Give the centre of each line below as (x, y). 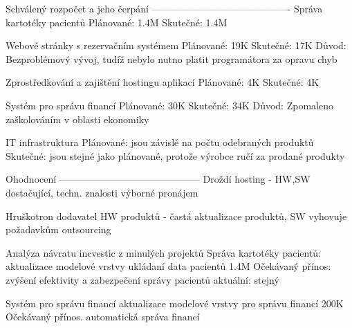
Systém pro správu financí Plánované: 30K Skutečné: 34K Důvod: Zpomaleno (169, 105)
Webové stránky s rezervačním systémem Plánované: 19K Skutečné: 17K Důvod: (176, 45)
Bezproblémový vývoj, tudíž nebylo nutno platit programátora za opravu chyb (172, 58)
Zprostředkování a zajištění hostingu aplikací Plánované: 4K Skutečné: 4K (163, 82)
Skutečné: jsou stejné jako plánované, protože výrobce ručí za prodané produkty (175, 155)
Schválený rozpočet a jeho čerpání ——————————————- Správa (164, 8)
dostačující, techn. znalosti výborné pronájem (102, 192)
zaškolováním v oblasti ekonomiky (77, 119)
